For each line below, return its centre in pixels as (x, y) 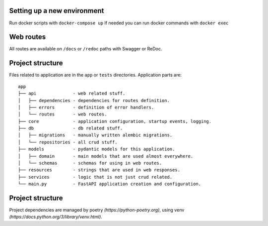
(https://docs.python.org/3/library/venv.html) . (56, 217)
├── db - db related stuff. (70, 128)
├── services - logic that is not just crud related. (95, 177)
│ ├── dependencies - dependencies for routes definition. (94, 100)
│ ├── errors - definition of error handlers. (86, 107)
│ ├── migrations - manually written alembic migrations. (95, 135)
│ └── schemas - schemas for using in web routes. (90, 163)
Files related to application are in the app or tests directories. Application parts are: (96, 75)
